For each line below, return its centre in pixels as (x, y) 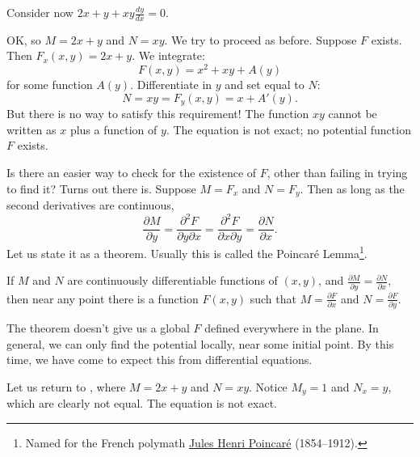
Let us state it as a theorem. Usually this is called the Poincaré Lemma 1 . (187, 252)
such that (273, 298)
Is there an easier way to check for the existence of (132, 172)
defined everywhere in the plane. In (292, 328)
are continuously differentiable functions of (172, 280)
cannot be (353, 114)
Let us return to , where (66, 386)
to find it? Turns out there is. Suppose (101, 188)
